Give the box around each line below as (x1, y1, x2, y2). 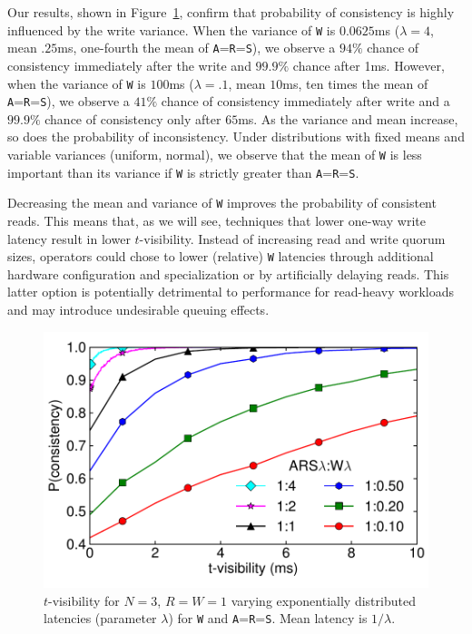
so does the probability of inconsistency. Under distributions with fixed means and (7, 127, 465, 146)
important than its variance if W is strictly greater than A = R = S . (7, 162, 359, 181)
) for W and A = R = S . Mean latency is (168, 609, 368, 628)
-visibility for (48, 590, 120, 610)
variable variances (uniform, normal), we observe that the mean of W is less (7, 145, 422, 163)
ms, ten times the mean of (282, 73, 428, 93)
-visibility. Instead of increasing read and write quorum (139, 229, 446, 248)
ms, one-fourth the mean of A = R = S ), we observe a (57, 38, 336, 57)
